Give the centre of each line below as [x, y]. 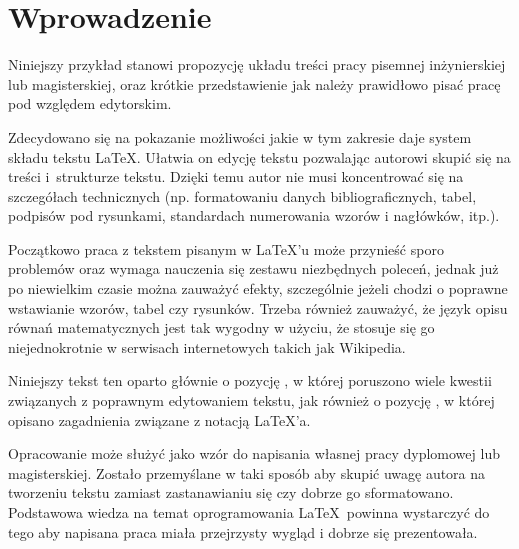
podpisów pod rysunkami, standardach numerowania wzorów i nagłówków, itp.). [254, 215]
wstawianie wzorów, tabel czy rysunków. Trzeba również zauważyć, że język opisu [258, 307]
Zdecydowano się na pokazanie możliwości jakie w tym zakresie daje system [240, 136]
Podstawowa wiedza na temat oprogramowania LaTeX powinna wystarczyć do [249, 512]
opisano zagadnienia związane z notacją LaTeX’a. [159, 419]
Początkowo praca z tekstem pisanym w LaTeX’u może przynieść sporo [226, 248]
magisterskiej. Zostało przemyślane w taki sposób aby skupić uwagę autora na [247, 472]
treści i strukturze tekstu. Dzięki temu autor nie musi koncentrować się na [236, 176]
